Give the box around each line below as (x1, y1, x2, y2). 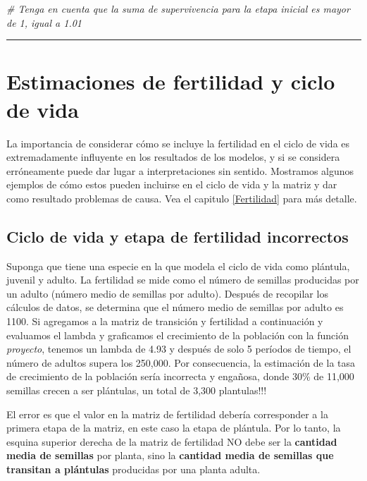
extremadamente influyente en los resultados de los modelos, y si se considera (6, 150, 340, 164)
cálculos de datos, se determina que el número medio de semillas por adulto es (6, 300, 344, 315)
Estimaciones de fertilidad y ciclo (6, 67, 335, 96)
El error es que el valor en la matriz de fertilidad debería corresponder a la (6, 406, 328, 421)
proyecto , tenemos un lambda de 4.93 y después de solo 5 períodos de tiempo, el (6, 341, 352, 356)
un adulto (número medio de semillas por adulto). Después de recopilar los (6, 286, 328, 300)
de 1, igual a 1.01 (6, 15, 82, 30)
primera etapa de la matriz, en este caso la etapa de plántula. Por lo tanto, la (6, 420, 341, 435)
